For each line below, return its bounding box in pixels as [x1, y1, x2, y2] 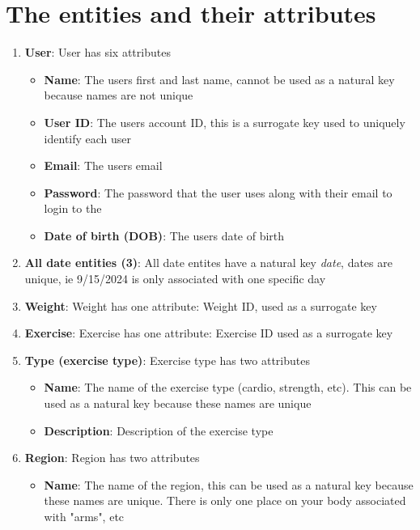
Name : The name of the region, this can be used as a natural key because [44, 476, 414, 493]
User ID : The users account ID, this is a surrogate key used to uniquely [44, 113, 405, 130]
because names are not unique [44, 87, 193, 104]
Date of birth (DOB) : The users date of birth [44, 227, 285, 244]
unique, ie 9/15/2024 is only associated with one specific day [24, 270, 326, 287]
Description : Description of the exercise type [44, 422, 274, 439]
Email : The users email [44, 157, 163, 174]
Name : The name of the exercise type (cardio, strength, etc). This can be [44, 379, 412, 396]
